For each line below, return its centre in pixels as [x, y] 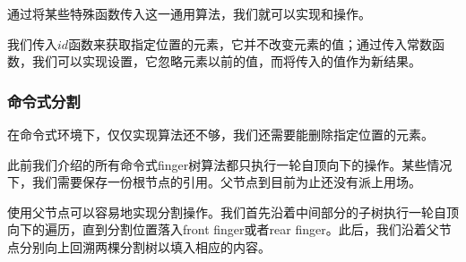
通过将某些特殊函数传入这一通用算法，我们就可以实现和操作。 [189, 13]
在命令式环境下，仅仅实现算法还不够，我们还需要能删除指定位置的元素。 [220, 134]
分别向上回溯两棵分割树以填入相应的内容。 [145, 246]
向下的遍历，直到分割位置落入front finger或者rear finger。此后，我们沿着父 [223, 229]
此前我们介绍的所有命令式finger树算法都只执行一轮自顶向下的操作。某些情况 [230, 164]
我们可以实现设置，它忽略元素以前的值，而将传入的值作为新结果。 [226, 61]
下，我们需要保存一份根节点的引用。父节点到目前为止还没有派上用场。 [214, 182]
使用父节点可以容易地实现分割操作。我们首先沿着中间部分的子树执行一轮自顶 [233, 211]
